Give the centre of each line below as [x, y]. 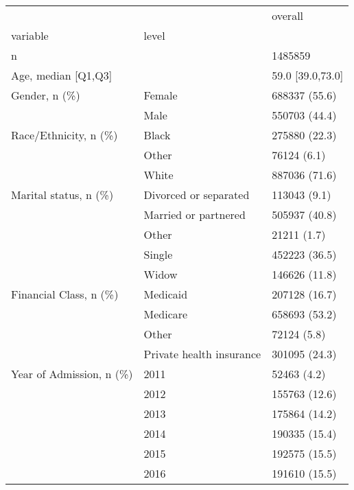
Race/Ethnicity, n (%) [64, 135]
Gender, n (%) [46, 95]
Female [161, 95]
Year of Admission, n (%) [72, 374]
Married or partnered [194, 214]
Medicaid [166, 294]
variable [30, 35]
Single [158, 254]
